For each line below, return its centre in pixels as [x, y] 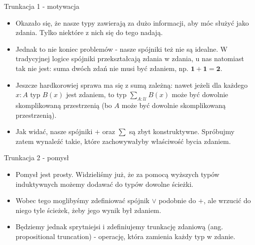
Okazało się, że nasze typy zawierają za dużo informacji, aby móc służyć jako [132, 22]
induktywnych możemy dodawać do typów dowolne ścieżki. [104, 184]
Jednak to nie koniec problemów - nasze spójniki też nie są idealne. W [122, 49]
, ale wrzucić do [227, 200]
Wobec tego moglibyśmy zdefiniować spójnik [83, 200]
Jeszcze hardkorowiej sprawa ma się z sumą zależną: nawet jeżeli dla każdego [132, 85]
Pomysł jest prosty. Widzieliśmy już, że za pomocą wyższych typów [117, 174]
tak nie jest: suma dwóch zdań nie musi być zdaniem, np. [102, 68]
